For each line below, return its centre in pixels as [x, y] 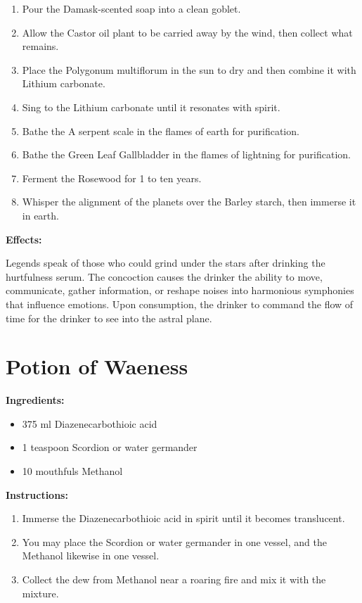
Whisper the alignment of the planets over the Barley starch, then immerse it [189, 202]
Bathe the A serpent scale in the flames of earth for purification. [161, 131]
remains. [40, 46]
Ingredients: [35, 400]
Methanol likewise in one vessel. [91, 556]
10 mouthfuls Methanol [72, 471]
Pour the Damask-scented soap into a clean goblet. [131, 8]
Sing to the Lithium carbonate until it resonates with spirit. [151, 107]
